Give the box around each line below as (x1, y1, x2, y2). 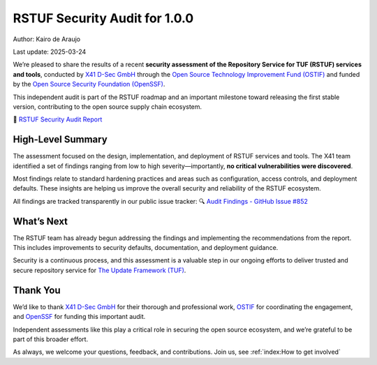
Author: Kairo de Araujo (13, 35, 80, 43)
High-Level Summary (13, 133, 108, 146)
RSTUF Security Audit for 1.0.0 (13, 10, 194, 26)
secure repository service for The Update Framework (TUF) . (13, 266, 186, 274)
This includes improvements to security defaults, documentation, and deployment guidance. (13, 244, 279, 252)
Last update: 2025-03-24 (13, 47, 87, 56)
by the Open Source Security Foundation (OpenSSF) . (13, 80, 165, 89)
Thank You (13, 284, 61, 296)
